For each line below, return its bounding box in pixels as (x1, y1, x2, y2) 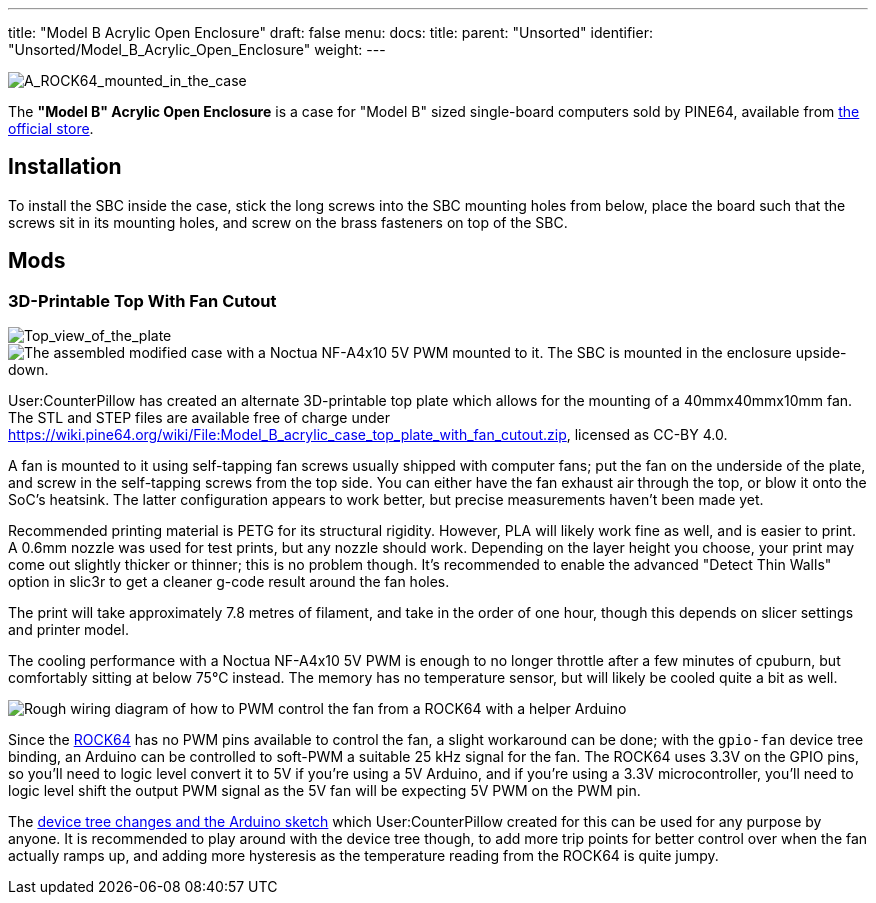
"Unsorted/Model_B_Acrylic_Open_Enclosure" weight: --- (8, 41, 386, 58)
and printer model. (8, 621, 129, 639)
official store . (8, 120, 94, 137)
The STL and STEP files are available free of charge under (8, 409, 390, 427)
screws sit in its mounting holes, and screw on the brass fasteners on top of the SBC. (8, 213, 568, 231)
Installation (8, 154, 122, 180)
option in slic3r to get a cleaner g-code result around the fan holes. (8, 573, 450, 591)
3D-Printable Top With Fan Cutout (8, 290, 277, 311)
